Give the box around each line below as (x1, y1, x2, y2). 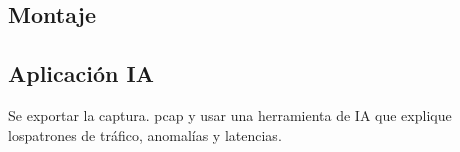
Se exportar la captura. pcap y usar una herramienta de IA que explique (8, 104, 452, 125)
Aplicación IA (8, 58, 154, 89)
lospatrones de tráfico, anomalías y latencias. (8, 124, 282, 145)
